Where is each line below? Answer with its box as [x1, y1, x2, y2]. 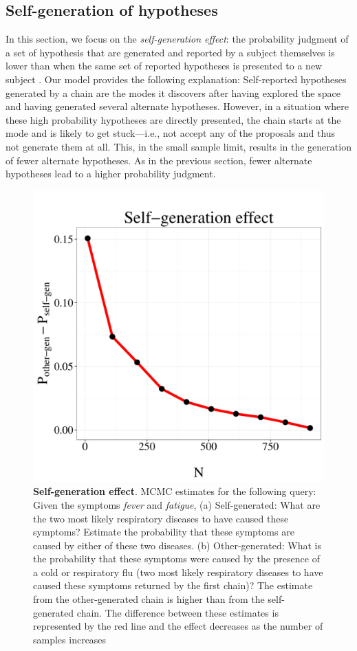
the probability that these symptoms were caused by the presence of [33, 551, 320, 566]
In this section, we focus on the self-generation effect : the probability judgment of [6, 32, 349, 46]
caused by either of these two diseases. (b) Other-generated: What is [33, 538, 321, 552]
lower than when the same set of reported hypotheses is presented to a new [6, 58, 323, 73]
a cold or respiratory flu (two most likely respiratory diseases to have [33, 564, 323, 579]
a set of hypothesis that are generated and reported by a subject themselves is [6, 45, 335, 59]
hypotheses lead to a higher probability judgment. [6, 166, 216, 181]
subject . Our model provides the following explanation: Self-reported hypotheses [6, 71, 347, 86]
